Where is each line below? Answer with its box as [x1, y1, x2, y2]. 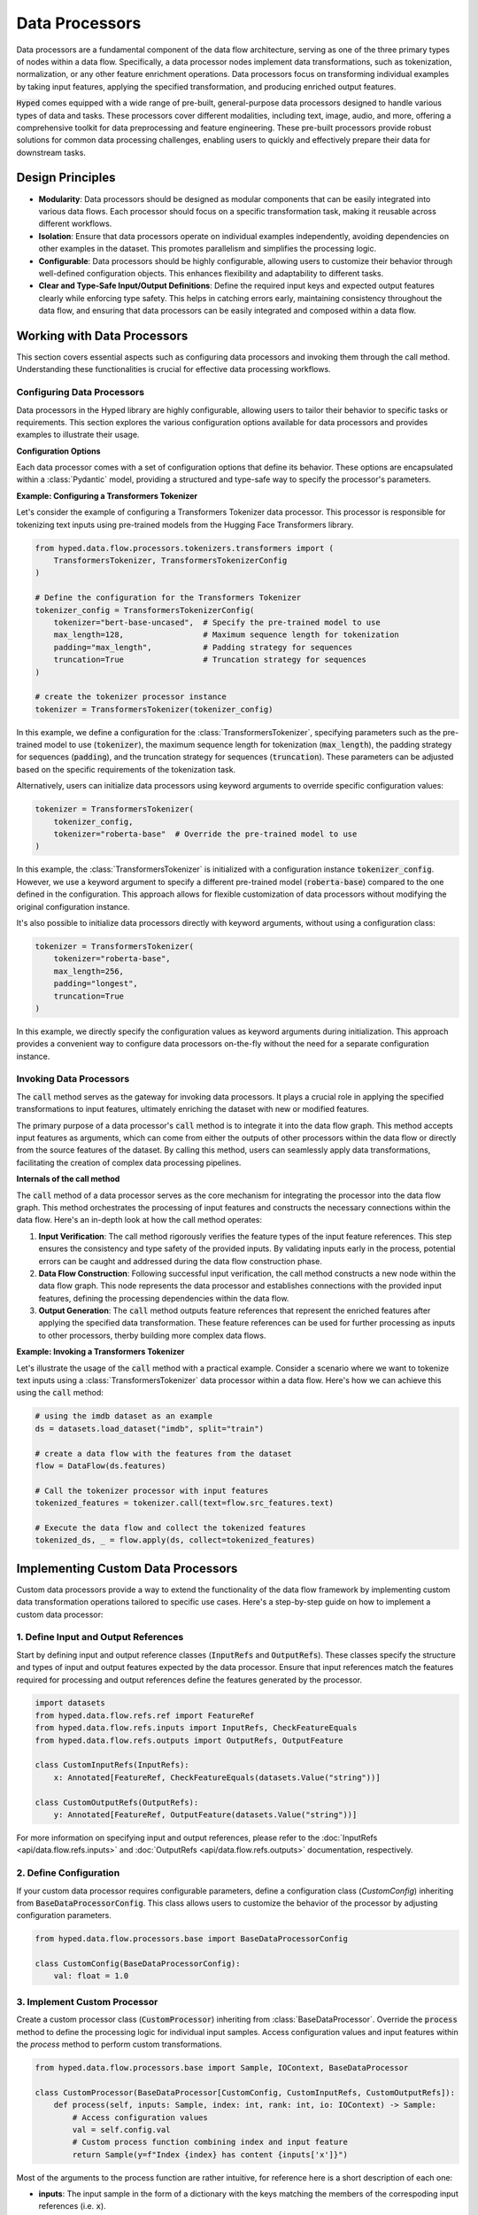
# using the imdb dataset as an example [35, 1411, 212, 1421]
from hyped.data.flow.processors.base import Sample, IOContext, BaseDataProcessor [35, 2063, 409, 2072]
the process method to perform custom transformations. [16, 2039, 222, 2049]
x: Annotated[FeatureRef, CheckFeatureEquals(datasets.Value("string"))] [53, 1772, 381, 1783]
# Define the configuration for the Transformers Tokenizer [35, 593, 302, 602]
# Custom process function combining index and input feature [72, 2137, 349, 2148]
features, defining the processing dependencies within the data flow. [38, 1293, 289, 1303]
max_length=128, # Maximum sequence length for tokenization [53, 630, 400, 640]
